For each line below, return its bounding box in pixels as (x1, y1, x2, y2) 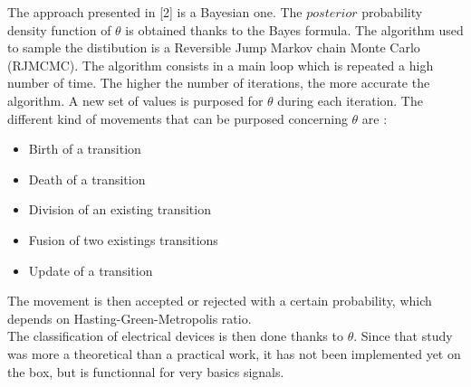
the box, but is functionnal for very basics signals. (7, 362, 284, 381)
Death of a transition (28, 169, 146, 188)
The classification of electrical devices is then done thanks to (7, 326, 343, 345)
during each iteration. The (277, 90, 423, 109)
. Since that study (353, 326, 453, 345)
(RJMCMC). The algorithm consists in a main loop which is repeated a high (7, 55, 434, 74)
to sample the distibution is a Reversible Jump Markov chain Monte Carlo (7, 38, 420, 57)
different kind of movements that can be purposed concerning (7, 109, 348, 127)
